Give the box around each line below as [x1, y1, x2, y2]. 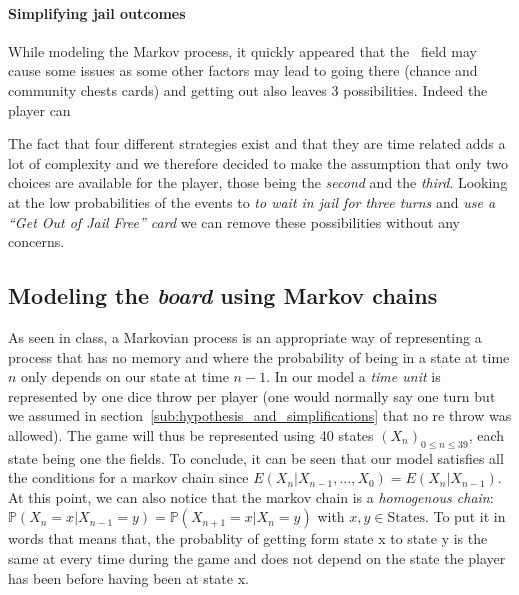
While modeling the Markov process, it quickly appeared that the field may [8, 40, 477, 61]
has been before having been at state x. [8, 567, 249, 588]
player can [8, 99, 71, 120]
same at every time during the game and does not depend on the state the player [8, 548, 506, 569]
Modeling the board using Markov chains [8, 280, 438, 311]
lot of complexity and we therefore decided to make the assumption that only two [8, 152, 508, 173]
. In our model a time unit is [266, 366, 441, 387]
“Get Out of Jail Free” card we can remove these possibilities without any [8, 211, 460, 232]
